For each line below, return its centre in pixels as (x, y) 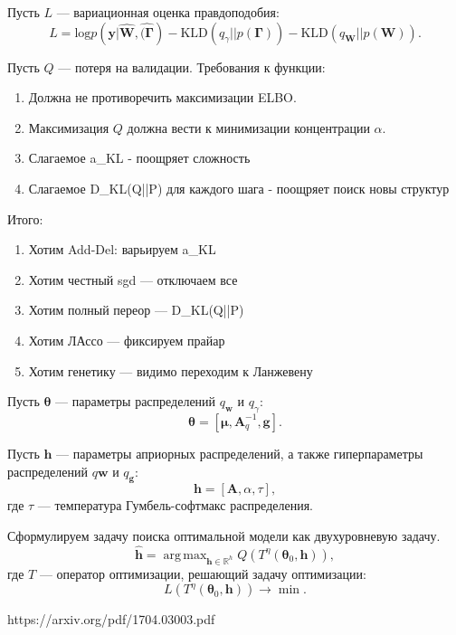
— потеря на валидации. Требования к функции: (192, 66)
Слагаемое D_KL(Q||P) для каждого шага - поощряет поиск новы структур (239, 188)
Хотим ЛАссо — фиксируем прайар (127, 340)
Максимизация (69, 127)
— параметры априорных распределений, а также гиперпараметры (240, 453)
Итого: (25, 218)
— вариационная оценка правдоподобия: (168, 12)
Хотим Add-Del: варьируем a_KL (122, 249)
